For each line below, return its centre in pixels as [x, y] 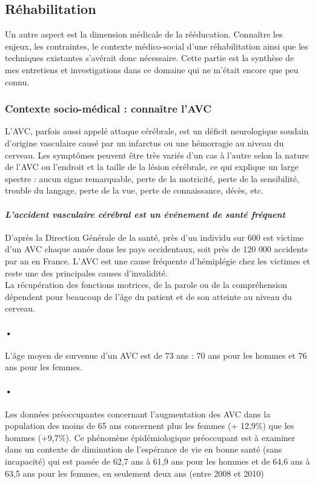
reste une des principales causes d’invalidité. [86, 273]
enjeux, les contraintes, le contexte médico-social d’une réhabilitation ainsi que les [157, 46]
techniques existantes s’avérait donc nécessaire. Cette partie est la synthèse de [150, 58]
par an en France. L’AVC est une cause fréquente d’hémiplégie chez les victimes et [157, 260]
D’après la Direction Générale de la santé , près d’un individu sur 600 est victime [154, 237]
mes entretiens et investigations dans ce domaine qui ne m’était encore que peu [152, 69]
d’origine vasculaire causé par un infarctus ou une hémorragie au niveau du [144, 142]
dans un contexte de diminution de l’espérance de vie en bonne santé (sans [144, 449]
